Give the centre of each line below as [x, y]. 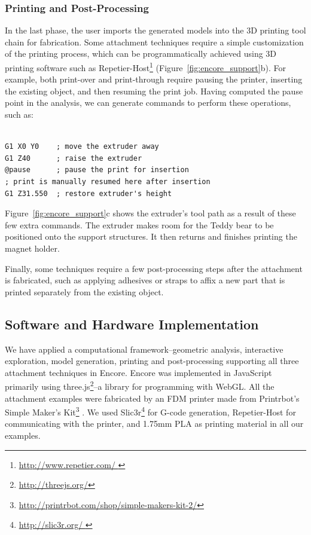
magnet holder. [32, 248]
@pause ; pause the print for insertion [97, 170]
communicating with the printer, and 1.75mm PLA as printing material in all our [154, 424]
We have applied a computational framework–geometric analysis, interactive [144, 349]
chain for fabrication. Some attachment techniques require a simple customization [154, 42]
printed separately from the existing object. [84, 291]
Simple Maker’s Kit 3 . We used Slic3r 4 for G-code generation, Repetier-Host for [150, 411]
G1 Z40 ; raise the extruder [74, 158]
